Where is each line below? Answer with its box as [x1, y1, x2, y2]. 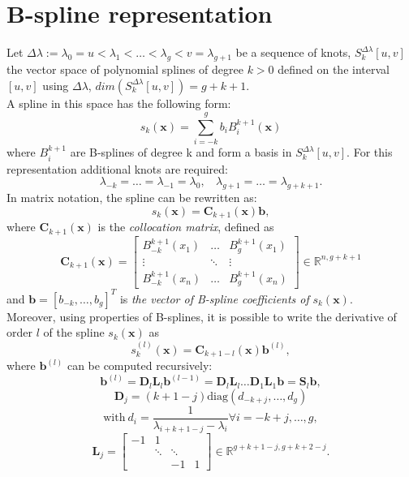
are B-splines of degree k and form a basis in [70, 144, 292, 161]
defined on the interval [278, 60, 390, 77]
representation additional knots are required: [6, 160, 228, 177]
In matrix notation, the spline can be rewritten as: [6, 189, 257, 206]
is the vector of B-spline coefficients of [119, 290, 309, 307]
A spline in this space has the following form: [6, 94, 231, 111]
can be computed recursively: [67, 357, 213, 374]
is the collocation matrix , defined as [97, 218, 274, 235]
